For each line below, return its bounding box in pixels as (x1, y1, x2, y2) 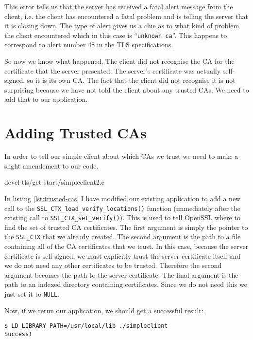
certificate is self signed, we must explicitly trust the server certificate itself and (4, 250, 241, 261)
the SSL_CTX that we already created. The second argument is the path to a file (4, 231, 241, 242)
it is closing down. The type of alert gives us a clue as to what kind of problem (4, 20, 239, 31)
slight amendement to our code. (4, 160, 99, 170)
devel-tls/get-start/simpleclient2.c (4, 177, 104, 187)
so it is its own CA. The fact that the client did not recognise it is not (27, 75, 236, 85)
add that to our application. (4, 94, 88, 104)
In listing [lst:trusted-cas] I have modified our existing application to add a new (4, 193, 241, 203)
